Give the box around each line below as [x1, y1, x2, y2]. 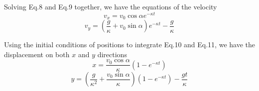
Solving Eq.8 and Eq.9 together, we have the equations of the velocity [4, 1, 217, 11]
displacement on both [4, 49, 70, 59]
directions [97, 49, 127, 59]
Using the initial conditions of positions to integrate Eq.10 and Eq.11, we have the [4, 39, 255, 50]
